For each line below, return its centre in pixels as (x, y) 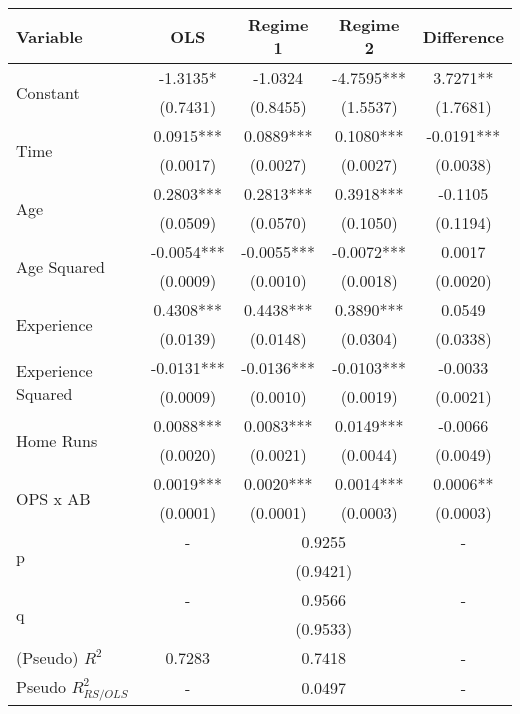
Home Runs (57, 440)
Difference (463, 36)
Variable (49, 36)
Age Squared (60, 266)
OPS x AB (53, 498)
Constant (48, 92)
